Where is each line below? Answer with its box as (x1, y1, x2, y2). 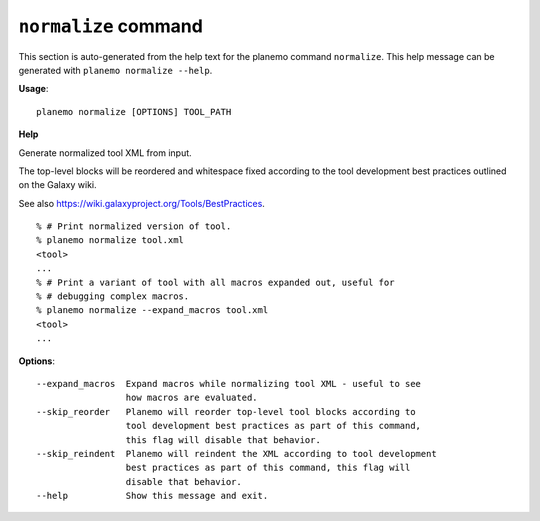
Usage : (18, 83, 49, 95)
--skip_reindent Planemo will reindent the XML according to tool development (36, 448, 437, 459)
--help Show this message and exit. (36, 490, 269, 502)
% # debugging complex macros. (36, 291, 190, 302)
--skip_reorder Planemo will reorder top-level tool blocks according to (36, 406, 416, 417)
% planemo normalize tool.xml (36, 235, 185, 246)
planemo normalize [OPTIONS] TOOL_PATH (36, 106, 232, 117)
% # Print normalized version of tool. (36, 221, 232, 232)
